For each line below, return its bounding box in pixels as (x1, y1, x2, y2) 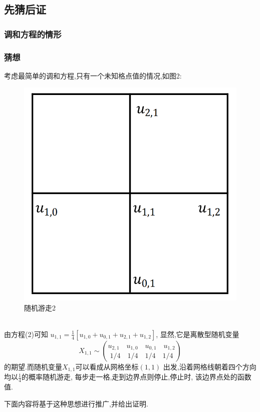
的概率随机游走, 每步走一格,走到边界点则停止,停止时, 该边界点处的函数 (21, 371, 251, 382)
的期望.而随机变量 (4, 361, 62, 371)
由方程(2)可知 (4, 328, 48, 339)
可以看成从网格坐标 (75, 361, 139, 371)
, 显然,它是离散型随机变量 (156, 328, 239, 339)
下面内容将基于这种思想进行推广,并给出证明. (4, 398, 148, 408)
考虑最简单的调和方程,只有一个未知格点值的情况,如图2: (4, 70, 182, 80)
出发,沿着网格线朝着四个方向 (163, 361, 256, 371)
